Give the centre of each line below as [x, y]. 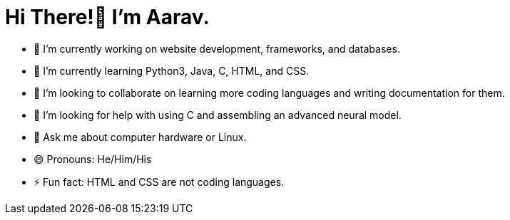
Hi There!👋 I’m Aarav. [107, 17]
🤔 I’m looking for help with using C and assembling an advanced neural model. [218, 115]
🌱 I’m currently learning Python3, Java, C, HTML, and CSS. [172, 70]
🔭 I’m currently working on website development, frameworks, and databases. [217, 48]
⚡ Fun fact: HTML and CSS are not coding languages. [159, 182]
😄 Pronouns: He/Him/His [93, 159]
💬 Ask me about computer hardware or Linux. [140, 137]
